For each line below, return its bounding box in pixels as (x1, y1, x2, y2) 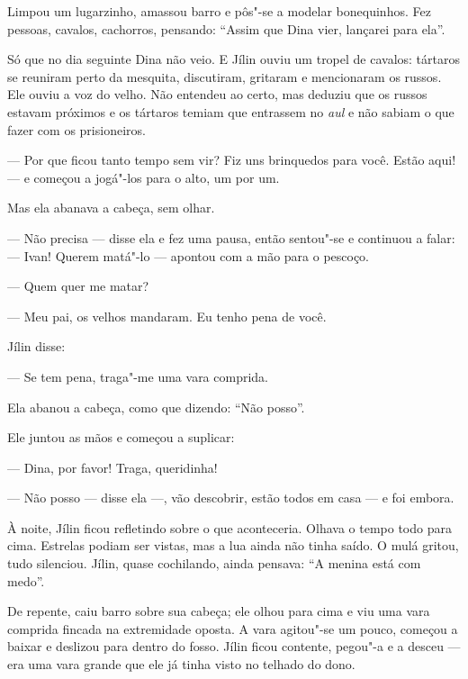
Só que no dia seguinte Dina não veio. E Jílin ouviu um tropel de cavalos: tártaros (7, 50, 461, 68)
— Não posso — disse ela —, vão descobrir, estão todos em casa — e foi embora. (7, 488, 454, 507)
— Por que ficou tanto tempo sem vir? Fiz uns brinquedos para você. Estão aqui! (7, 150, 456, 169)
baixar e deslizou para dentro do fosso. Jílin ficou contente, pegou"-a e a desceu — (7, 637, 461, 656)
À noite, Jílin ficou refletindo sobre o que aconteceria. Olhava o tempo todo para (7, 518, 452, 537)
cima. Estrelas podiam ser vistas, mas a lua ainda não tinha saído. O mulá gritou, (7, 536, 459, 555)
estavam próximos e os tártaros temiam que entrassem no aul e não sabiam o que (7, 102, 454, 121)
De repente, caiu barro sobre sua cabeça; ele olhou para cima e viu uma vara (7, 602, 430, 620)
